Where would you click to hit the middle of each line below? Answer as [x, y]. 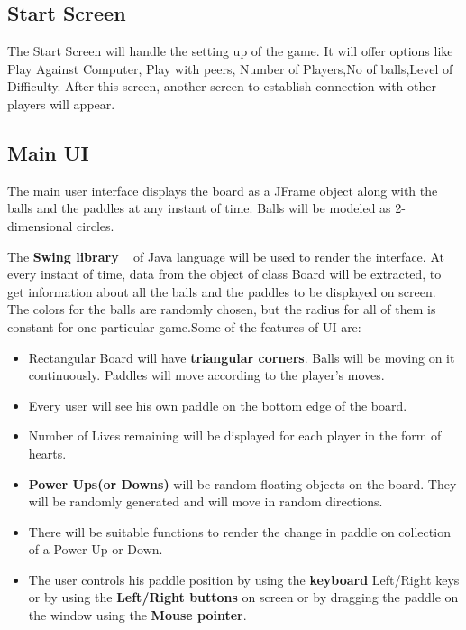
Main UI [48, 152]
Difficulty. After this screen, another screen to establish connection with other [222, 86]
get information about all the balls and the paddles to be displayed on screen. [222, 291]
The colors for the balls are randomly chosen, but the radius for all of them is [222, 309]
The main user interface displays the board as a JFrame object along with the [223, 190]
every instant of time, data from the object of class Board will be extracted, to [224, 274]
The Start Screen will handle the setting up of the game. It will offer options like [230, 51]
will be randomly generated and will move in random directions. [206, 501]
